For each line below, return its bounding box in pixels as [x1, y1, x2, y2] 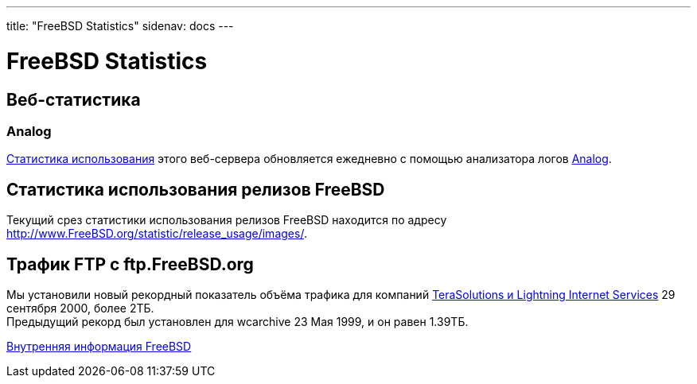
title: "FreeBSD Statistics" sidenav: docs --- [6, 19, 234, 33]
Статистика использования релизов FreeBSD [6, 179, 385, 200]
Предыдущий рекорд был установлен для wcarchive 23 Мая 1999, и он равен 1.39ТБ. [6, 314, 469, 328]
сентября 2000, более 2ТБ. [6, 301, 154, 315]
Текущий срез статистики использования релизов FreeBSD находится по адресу [6, 213, 447, 227]
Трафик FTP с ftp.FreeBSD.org [6, 254, 254, 274]
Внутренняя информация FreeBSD [6, 339, 192, 353]
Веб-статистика [6, 89, 141, 110]
